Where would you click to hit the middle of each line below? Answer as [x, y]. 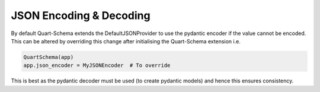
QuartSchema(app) [49, 57]
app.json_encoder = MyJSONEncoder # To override [97, 66]
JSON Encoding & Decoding [81, 15]
